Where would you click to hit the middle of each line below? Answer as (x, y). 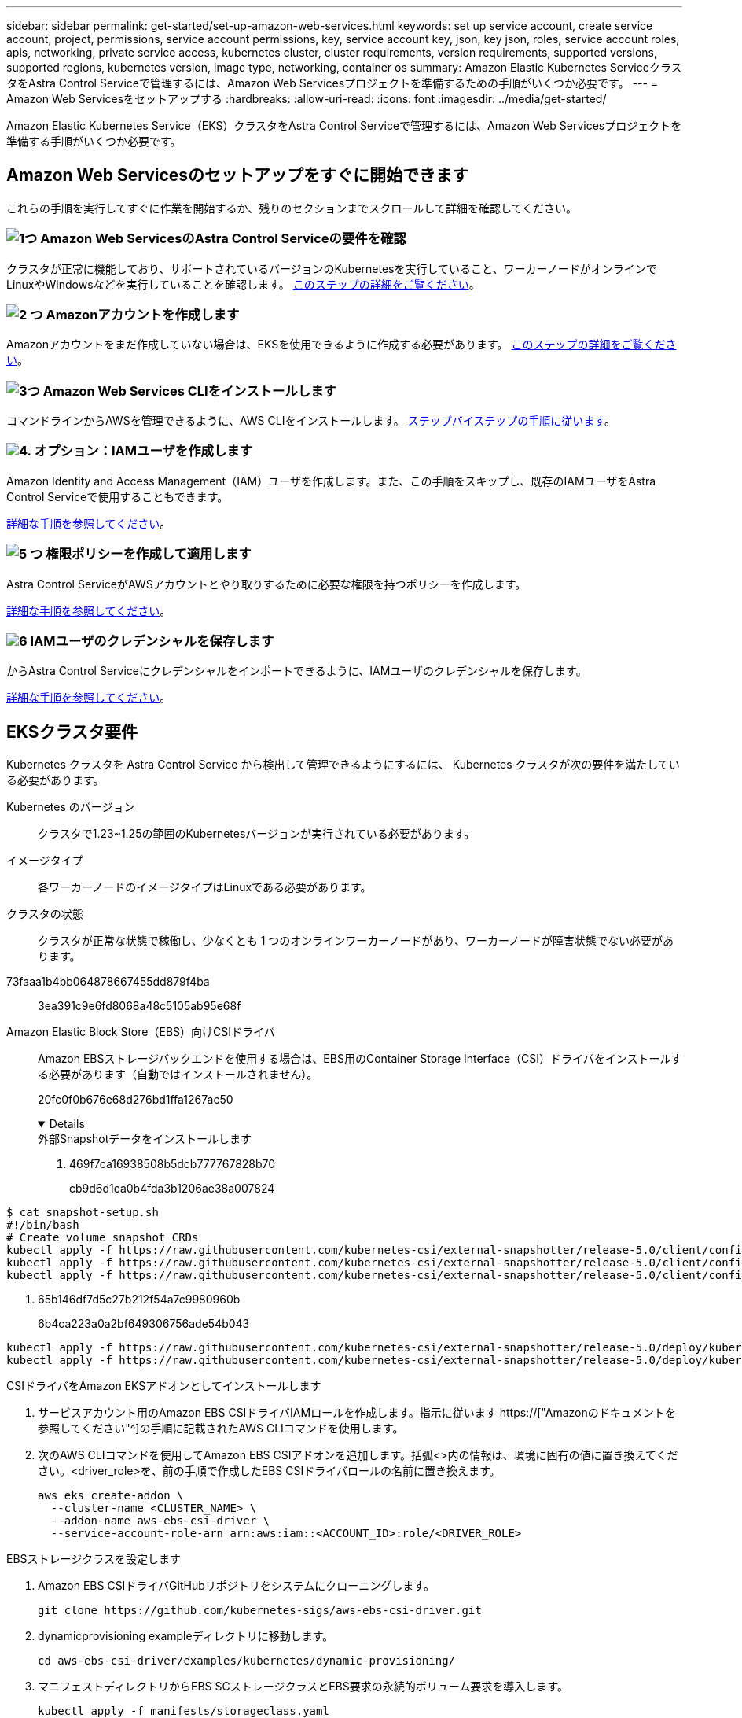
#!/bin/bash (43, 1225)
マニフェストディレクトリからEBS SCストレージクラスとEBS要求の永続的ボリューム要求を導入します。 (303, 1687)
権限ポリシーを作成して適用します (149, 554)
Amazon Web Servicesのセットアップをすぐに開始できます (238, 175)
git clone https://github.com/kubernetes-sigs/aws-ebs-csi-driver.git (260, 1611)
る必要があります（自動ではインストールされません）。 (178, 1075)
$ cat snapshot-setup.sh (83, 1213)
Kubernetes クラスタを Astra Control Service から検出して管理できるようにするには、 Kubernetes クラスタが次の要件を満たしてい (343, 765)
